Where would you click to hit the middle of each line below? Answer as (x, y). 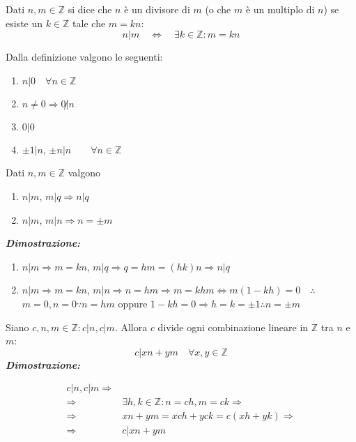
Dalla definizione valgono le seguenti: (84, 57)
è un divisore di (157, 9)
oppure (133, 303)
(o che (218, 9)
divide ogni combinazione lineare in (233, 327)
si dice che (90, 9)
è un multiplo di (280, 9)
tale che (89, 23)
